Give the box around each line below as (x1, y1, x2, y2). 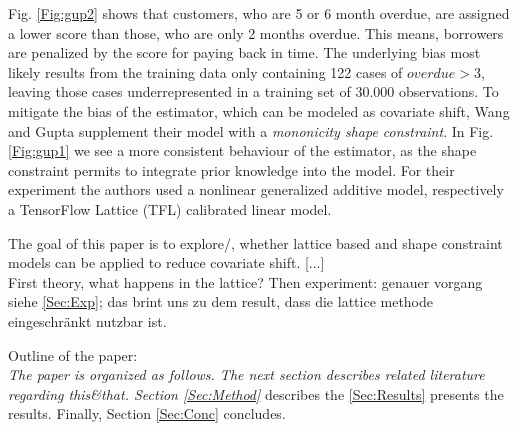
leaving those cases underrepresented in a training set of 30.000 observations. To (8, 81, 499, 102)
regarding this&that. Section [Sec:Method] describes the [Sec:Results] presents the (8, 383, 504, 404)
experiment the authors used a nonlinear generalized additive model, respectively (8, 179, 504, 200)
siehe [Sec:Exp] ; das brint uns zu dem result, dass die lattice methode (8, 291, 434, 312)
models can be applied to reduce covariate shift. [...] (8, 252, 325, 273)
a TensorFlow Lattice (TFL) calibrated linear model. (8, 198, 332, 219)
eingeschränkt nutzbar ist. (8, 310, 167, 331)
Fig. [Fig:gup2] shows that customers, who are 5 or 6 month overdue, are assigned (8, 3, 510, 23)
